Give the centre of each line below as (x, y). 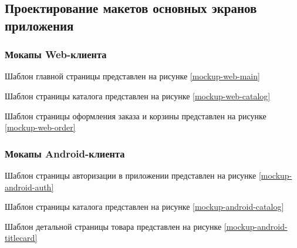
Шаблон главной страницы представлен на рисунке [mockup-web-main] (132, 76)
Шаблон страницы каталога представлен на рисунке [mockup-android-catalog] (144, 207)
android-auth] (29, 187)
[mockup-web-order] (40, 127)
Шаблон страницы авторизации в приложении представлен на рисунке (131, 175)
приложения (39, 25)
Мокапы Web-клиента (56, 54)
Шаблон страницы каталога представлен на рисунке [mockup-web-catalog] (138, 95)
